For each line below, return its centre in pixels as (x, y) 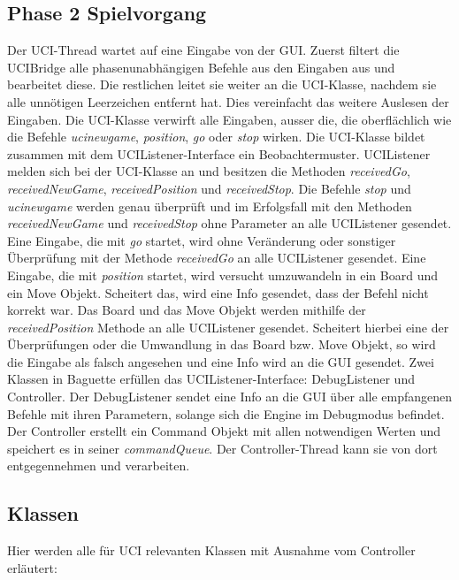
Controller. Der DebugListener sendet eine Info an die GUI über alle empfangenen (230, 397)
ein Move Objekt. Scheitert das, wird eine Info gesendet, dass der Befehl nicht (218, 292)
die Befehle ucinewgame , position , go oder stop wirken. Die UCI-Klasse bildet (216, 137)
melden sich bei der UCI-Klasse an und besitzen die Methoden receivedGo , (209, 171)
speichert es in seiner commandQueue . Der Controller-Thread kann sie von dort (222, 448)
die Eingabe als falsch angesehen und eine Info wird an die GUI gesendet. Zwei (221, 361)
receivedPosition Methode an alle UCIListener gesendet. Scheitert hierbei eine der (228, 327)
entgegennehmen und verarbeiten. (99, 466)
